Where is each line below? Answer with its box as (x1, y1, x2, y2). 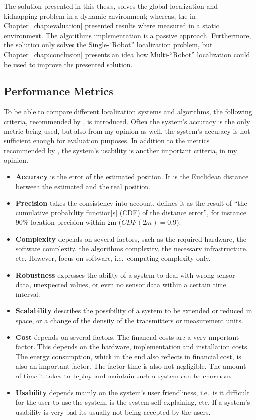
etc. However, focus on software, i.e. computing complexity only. (15, 253, 211, 263)
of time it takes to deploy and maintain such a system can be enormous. (15, 371, 234, 381)
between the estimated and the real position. (15, 181, 150, 191)
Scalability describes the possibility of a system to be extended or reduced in (15, 305, 252, 316)
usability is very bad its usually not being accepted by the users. (15, 406, 211, 417)
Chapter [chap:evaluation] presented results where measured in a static (4, 20, 219, 31)
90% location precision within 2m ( (15, 217, 122, 227)
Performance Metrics (4, 83, 113, 98)
